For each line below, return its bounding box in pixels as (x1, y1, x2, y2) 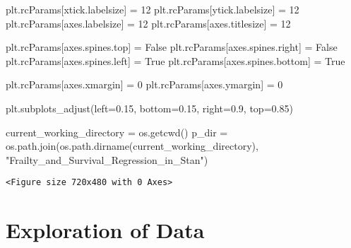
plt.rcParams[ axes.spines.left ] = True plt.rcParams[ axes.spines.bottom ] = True (6, 53, 345, 68)
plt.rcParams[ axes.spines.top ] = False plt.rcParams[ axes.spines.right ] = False (6, 40, 338, 54)
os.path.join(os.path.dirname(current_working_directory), (6, 138, 258, 153)
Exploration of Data (6, 215, 205, 244)
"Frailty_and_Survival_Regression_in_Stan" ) (6, 152, 208, 167)
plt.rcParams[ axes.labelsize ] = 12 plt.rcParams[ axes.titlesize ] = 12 (6, 16, 291, 30)
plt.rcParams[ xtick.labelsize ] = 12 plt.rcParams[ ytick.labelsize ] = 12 (6, 2, 299, 16)
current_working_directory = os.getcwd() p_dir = (6, 124, 228, 139)
